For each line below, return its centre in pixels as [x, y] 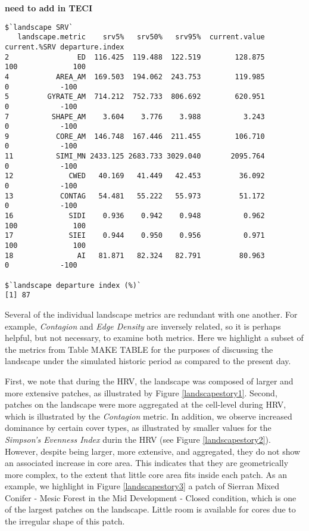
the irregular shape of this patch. [65, 521]
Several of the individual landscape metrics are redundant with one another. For [151, 314]
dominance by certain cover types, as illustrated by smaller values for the [138, 428]
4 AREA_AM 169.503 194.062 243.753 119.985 [135, 77]
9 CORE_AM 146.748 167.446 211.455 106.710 [135, 136]
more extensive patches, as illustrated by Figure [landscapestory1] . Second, [141, 392]
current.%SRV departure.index [65, 47]
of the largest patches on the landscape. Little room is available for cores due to [150, 509]
